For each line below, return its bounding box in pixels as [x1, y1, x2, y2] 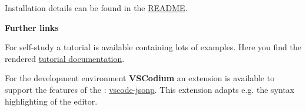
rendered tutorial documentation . [5, 52, 125, 64]
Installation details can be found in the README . [5, 2, 188, 13]
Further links [5, 21, 59, 33]
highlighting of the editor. [5, 95, 98, 107]
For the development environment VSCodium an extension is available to [5, 72, 275, 84]
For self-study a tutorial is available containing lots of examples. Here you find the [5, 41, 301, 53]
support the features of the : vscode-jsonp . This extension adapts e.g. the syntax [5, 83, 295, 95]
